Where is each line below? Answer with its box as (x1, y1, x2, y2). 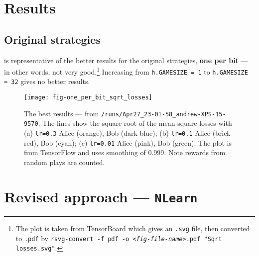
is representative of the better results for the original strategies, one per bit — (4, 55, 248, 65)
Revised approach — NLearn (4, 186, 198, 206)
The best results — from (24, 108, 99, 118)
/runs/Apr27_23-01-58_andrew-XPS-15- (101, 110, 226, 118)
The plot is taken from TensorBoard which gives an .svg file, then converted (15, 223, 250, 233)
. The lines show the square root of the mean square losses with (38, 118, 232, 128)
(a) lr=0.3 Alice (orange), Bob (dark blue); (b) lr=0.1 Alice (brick (24, 128, 231, 138)
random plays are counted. (24, 157, 105, 168)
